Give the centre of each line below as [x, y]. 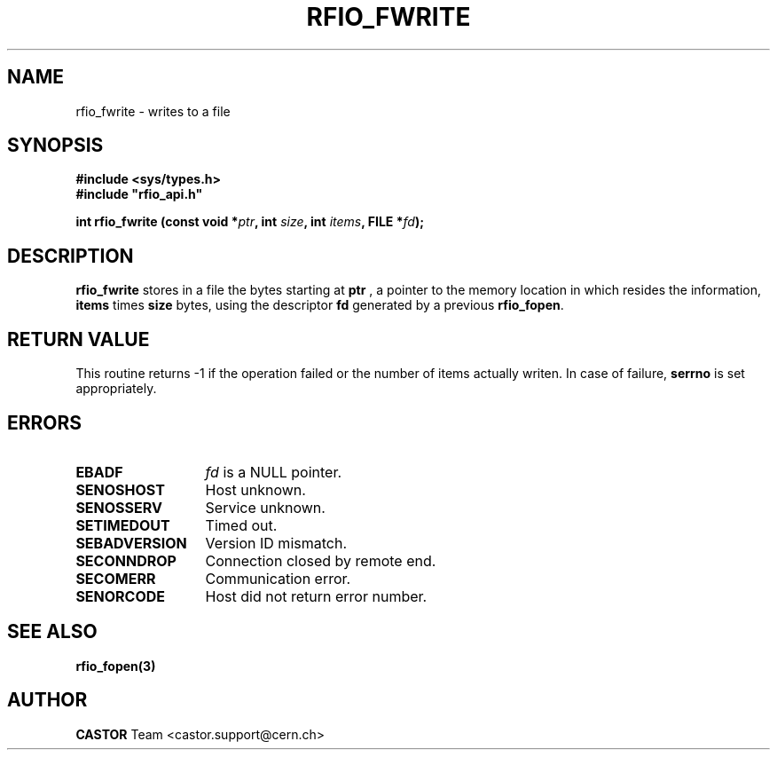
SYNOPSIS [55, 146]
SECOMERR [116, 578]
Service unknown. [265, 507]
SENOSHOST [120, 489]
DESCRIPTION [71, 256]
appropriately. [116, 389]
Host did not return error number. [316, 596]
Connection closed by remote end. [321, 560]
